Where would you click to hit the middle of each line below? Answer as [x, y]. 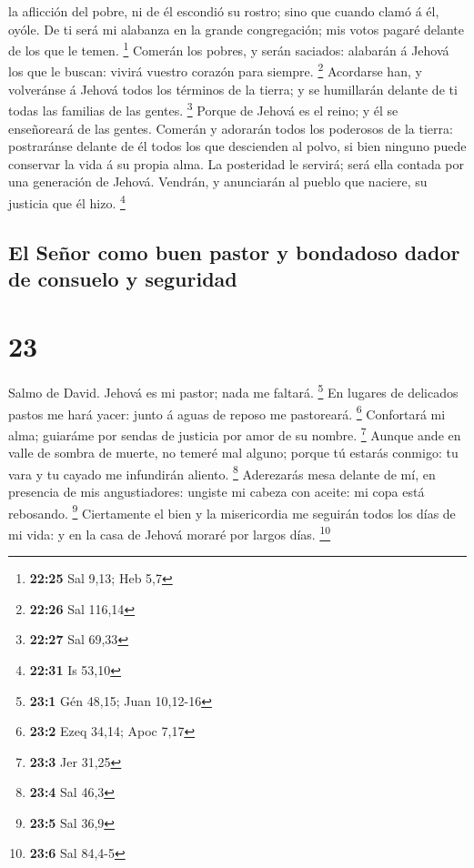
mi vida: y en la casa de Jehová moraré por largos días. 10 [170, 532]
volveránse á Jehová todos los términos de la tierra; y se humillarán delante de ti [233, 89]
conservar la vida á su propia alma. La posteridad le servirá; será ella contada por [237, 163]
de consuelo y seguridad [123, 278]
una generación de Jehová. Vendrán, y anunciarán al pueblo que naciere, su [218, 182]
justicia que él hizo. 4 [67, 201]
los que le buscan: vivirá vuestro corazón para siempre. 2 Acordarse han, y [215, 70]
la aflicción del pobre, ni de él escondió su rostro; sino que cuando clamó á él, [224, 11]
